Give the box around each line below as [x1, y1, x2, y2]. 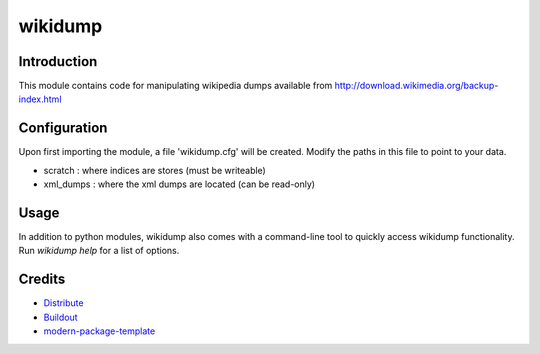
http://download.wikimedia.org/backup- [334, 80, 499, 92]
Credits [18, 271, 66, 288]
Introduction [18, 53, 98, 70]
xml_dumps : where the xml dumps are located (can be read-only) [43, 178, 315, 190]
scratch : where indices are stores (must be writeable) [43, 164, 267, 176]
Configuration [18, 120, 108, 137]
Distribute [43, 297, 84, 309]
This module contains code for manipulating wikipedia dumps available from [18, 80, 333, 92]
